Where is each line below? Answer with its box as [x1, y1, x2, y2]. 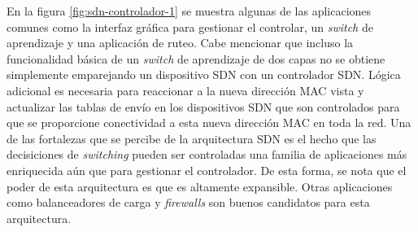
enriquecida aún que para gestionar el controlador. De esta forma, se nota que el [7, 161, 407, 178]
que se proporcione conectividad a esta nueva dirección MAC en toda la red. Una [7, 114, 411, 131]
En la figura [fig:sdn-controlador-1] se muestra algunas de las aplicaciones [7, 2, 372, 19]
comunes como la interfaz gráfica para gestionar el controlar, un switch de [7, 18, 373, 35]
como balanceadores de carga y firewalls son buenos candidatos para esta [7, 194, 370, 211]
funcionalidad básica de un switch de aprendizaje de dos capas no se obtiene [7, 50, 385, 67]
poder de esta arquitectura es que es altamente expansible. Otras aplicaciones [7, 177, 393, 195]
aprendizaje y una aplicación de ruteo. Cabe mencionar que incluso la [7, 34, 354, 51]
